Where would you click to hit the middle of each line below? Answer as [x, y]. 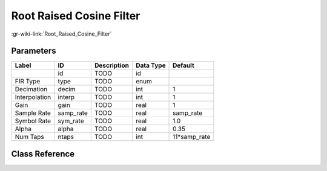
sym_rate [71, 121]
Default [184, 65]
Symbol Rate [33, 121]
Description [112, 65]
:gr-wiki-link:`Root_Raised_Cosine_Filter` [61, 34]
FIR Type [28, 82]
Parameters [34, 51]
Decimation [31, 89]
